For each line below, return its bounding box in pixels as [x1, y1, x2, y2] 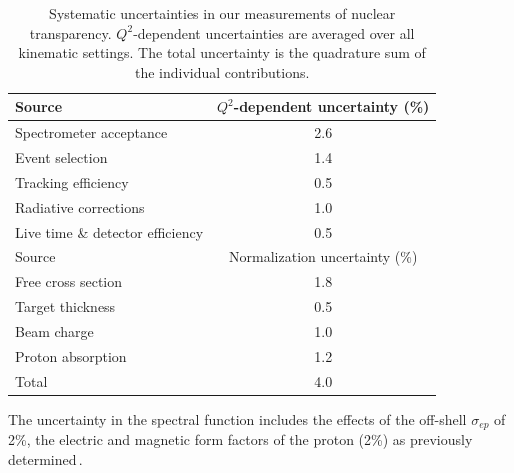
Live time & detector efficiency [15, 221, 204, 242]
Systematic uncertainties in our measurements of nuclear [49, 3, 396, 23]
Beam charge [15, 320, 94, 341]
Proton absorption [15, 345, 127, 366]
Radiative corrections [15, 196, 145, 217]
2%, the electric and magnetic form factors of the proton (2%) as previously [8, 429, 473, 450]
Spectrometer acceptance [15, 122, 168, 143]
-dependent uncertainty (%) [233, 96, 430, 117]
